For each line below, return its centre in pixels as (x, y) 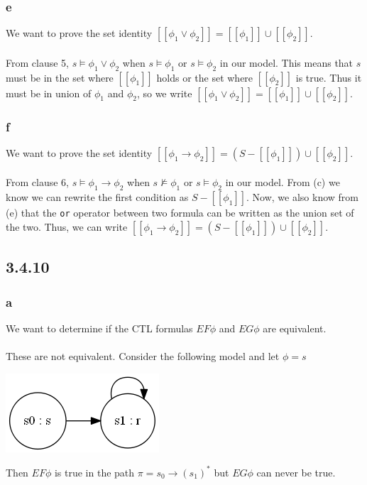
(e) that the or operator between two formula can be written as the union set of (180, 213)
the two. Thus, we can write (67, 226)
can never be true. (296, 472)
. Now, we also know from (303, 197)
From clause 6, (37, 182)
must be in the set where (60, 77)
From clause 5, (37, 62)
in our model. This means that (286, 62)
